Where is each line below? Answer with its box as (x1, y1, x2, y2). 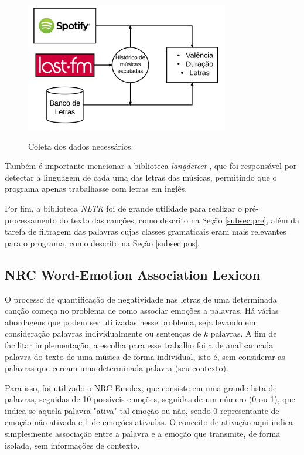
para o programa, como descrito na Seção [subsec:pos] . (5, 236, 200, 249)
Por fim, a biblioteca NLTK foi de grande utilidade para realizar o (5, 202, 242, 214)
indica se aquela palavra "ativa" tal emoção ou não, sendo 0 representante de (5, 404, 279, 416)
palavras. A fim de (210, 327, 277, 339)
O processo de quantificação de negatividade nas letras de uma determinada (5, 293, 277, 305)
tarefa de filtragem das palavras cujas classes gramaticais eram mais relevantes (5, 225, 286, 237)
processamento (5, 213, 57, 226)
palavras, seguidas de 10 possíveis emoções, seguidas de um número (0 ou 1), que (5, 393, 295, 405)
